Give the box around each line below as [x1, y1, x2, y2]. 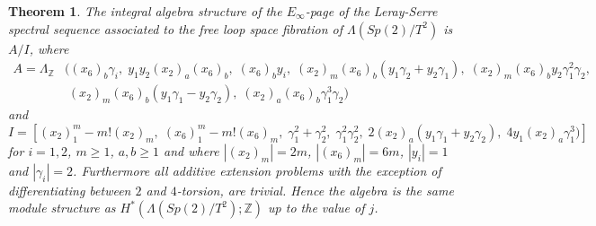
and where [164, 141, 219, 160]
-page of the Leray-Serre [305, 2, 438, 20]
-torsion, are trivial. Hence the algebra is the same [176, 180, 454, 199]
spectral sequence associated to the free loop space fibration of [8, 19, 342, 38]
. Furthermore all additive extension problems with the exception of [73, 161, 441, 179]
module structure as [8, 198, 116, 217]
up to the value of [268, 198, 365, 217]
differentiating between [8, 180, 131, 199]
